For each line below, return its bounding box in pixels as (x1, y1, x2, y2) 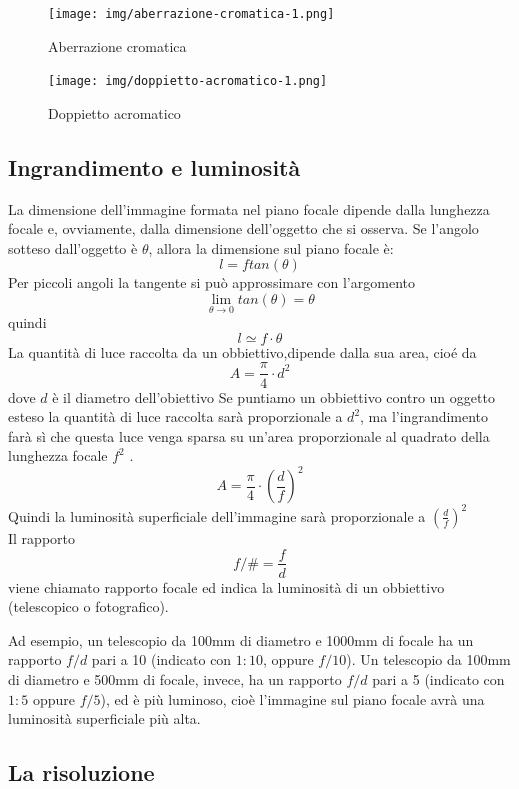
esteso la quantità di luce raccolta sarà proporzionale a (8, 406, 343, 427)
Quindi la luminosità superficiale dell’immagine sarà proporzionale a (8, 505, 426, 526)
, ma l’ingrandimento (360, 406, 489, 427)
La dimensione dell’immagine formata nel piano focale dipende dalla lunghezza (8, 198, 490, 219)
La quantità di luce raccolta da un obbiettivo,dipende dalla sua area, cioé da (8, 341, 477, 362)
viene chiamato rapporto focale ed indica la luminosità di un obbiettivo (8, 576, 445, 597)
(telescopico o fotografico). (8, 596, 169, 617)
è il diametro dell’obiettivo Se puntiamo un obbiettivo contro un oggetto (52, 386, 495, 407)
